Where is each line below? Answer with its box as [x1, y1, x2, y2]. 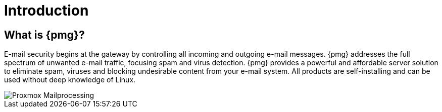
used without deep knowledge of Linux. [4, 75, 136, 84]
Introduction [4, 2, 89, 19]
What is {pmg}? [4, 28, 85, 41]
